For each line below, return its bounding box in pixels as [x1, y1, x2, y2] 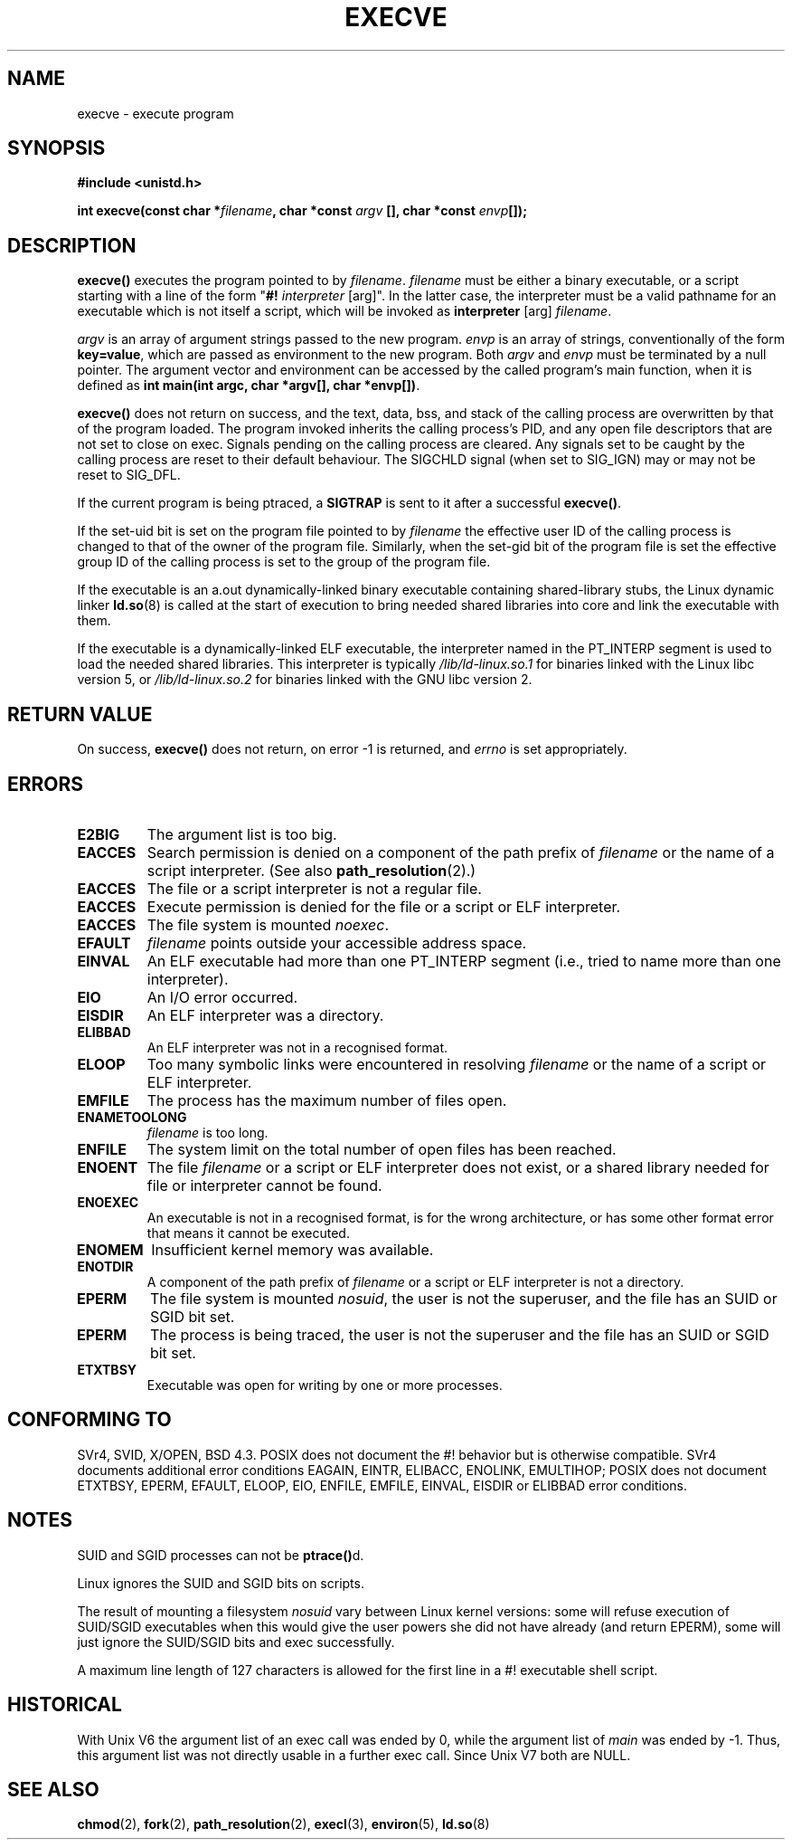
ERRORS [7, 772, 84, 795]
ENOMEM [76, 1240, 144, 1259]
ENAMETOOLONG [77, 1109, 187, 1125]
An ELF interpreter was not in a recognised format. [146, 1039, 448, 1055]
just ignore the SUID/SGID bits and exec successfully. [77, 1633, 395, 1650]
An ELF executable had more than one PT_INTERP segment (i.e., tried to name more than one [146, 951, 781, 970]
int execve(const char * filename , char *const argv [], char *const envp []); [77, 203, 527, 219]
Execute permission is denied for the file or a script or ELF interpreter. [146, 897, 621, 916]
